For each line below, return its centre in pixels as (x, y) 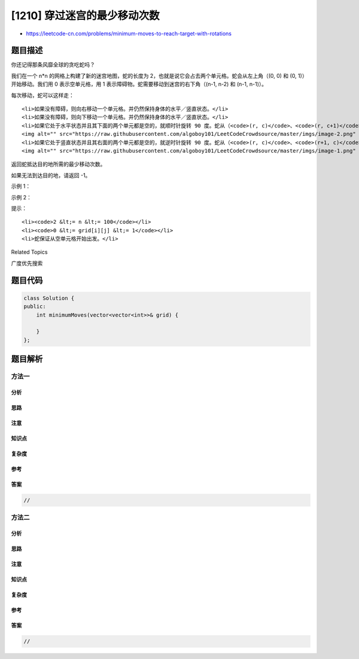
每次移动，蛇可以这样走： (42, 95)
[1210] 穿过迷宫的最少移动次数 (85, 16)
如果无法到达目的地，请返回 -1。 (51, 175)
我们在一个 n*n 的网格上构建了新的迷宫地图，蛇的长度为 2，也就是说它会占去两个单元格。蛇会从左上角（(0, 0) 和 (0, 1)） (159, 75)
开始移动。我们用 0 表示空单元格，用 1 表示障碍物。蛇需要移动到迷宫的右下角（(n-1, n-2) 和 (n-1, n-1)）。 (139, 84)
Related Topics (29, 252)
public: (35, 306)
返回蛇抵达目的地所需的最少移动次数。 (58, 164)
